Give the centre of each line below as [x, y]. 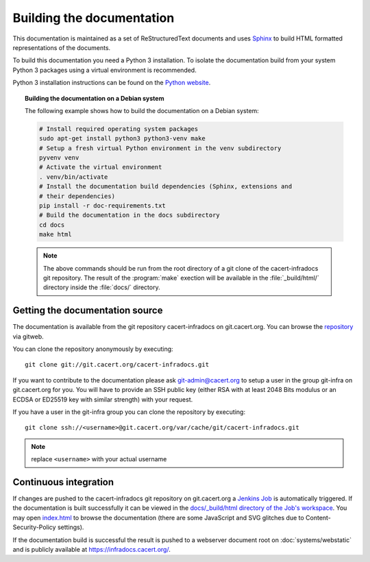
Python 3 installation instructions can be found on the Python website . [112, 83]
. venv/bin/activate [73, 177]
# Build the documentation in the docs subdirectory [129, 215]
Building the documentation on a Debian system [95, 98]
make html [55, 234]
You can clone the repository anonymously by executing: [93, 349]
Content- [318, 517]
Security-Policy [34, 527]
